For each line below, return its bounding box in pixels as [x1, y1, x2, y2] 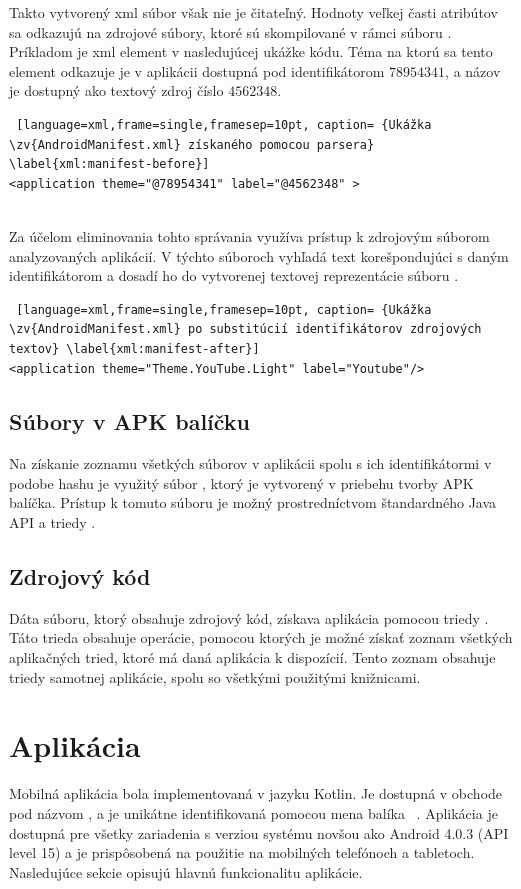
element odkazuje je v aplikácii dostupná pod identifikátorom [9, 60, 385, 81]
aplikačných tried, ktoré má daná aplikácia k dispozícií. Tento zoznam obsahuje [9, 647, 496, 668]
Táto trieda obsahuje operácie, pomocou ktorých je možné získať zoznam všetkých [9, 627, 513, 648]
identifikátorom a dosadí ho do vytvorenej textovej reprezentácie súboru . [9, 265, 459, 286]
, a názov [445, 60, 501, 81]
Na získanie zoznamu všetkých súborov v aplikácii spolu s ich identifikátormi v [9, 453, 492, 474]
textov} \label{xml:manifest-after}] [9, 341, 260, 356]
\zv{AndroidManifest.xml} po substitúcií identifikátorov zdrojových [9, 322, 482, 337]
